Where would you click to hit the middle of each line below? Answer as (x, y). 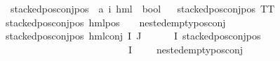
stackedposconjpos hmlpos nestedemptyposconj (116, 22)
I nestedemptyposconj (186, 49)
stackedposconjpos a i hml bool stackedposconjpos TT (142, 8)
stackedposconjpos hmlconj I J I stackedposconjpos (133, 36)
